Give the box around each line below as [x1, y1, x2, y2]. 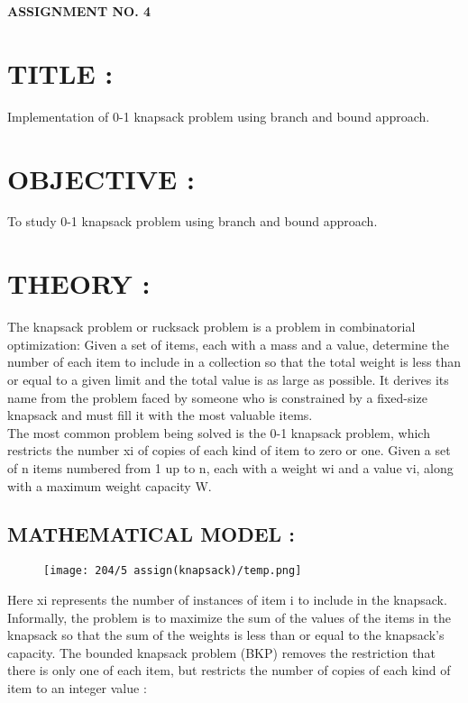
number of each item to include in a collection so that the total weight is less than [7, 352, 462, 371]
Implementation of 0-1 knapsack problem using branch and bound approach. [7, 106, 430, 125]
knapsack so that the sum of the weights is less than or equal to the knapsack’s [7, 625, 445, 644]
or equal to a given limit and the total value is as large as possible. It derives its [7, 370, 449, 388]
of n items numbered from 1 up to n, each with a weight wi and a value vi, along [7, 458, 454, 477]
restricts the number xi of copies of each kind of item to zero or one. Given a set [7, 441, 451, 460]
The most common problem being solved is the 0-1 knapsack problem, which [7, 423, 430, 442]
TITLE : [7, 54, 114, 91]
